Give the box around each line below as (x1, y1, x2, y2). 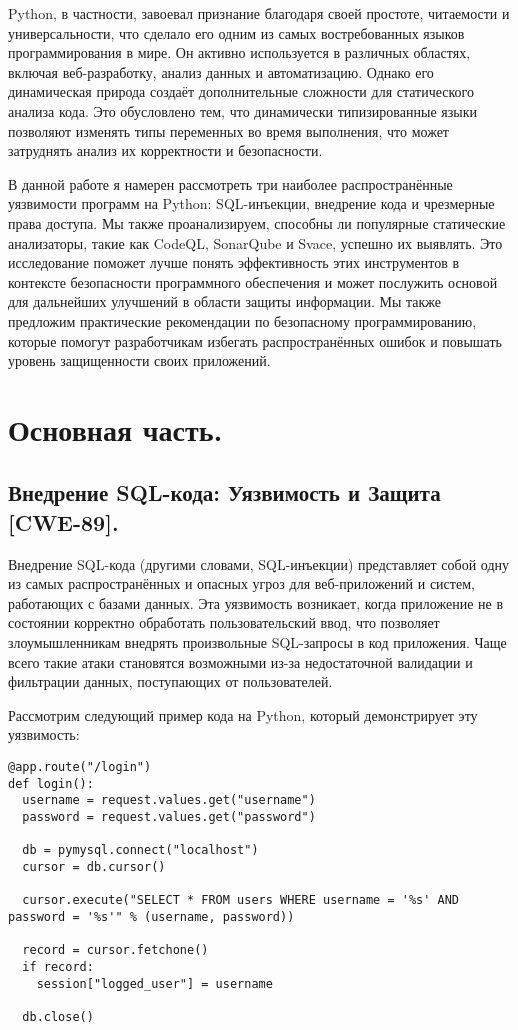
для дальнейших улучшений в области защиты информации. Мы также (8, 291, 442, 312)
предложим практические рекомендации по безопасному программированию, (8, 310, 477, 331)
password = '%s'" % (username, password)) (8, 909, 295, 924)
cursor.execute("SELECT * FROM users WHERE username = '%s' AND (22, 893, 460, 908)
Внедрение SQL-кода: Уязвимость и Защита (8, 477, 441, 508)
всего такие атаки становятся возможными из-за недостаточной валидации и (8, 651, 473, 672)
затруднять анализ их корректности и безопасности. (8, 140, 323, 161)
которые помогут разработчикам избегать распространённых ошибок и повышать (8, 330, 502, 351)
